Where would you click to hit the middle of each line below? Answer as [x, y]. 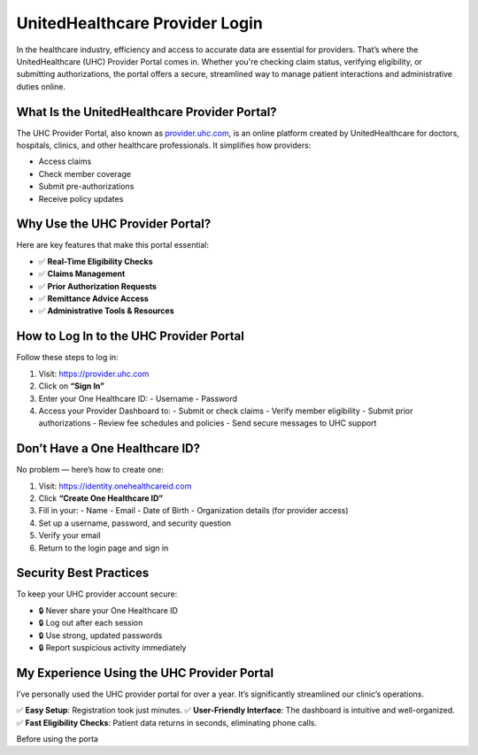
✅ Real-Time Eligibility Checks [96, 261]
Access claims [65, 162]
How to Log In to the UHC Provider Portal [131, 336]
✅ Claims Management [82, 273]
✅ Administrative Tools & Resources [106, 311]
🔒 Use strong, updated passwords [100, 635]
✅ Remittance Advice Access [94, 299]
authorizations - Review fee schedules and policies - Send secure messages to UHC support [208, 423]
